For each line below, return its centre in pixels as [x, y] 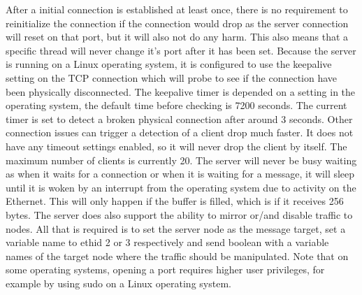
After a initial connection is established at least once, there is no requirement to [177, 9]
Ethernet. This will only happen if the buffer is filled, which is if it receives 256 [175, 201]
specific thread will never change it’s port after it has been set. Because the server [181, 50]
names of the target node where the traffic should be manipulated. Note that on [177, 256]
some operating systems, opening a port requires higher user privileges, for [165, 269]
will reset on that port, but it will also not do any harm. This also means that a [177, 37]
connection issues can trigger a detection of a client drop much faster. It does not [180, 132]
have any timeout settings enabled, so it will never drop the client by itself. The [176, 146]
